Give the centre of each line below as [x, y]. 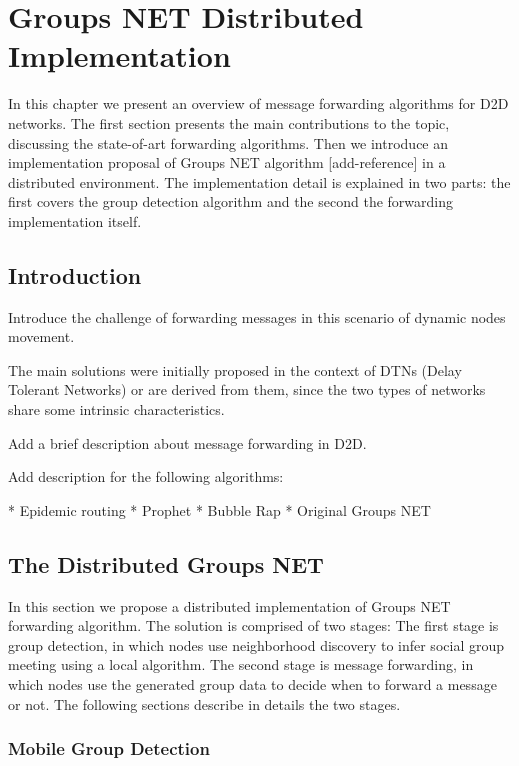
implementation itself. [75, 220]
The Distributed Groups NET [166, 563]
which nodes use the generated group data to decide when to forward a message [252, 684]
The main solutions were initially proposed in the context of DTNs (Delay [235, 369]
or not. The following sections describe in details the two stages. [204, 703]
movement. [41, 336]
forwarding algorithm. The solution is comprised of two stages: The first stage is [253, 625]
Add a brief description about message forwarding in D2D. [187, 442]
